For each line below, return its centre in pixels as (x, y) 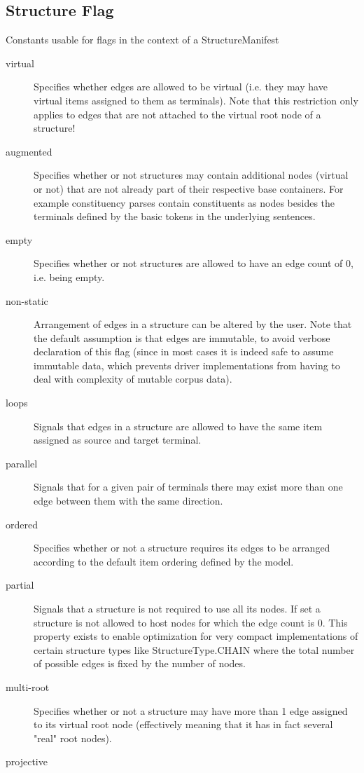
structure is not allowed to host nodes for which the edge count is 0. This (191, 622)
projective (27, 761)
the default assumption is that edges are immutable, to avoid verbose (182, 337)
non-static (27, 300)
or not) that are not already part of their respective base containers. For (189, 188)
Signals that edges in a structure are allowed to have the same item (178, 426)
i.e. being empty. (69, 276)
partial (20, 585)
